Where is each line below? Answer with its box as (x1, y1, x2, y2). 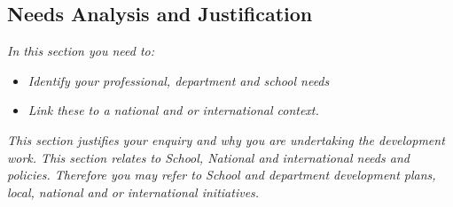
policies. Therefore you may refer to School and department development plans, (7, 165, 436, 184)
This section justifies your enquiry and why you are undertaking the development (7, 130, 445, 149)
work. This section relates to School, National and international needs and (7, 148, 410, 166)
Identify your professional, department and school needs (27, 71, 330, 89)
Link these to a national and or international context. (27, 101, 319, 119)
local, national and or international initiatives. (7, 182, 260, 201)
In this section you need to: (7, 42, 155, 60)
